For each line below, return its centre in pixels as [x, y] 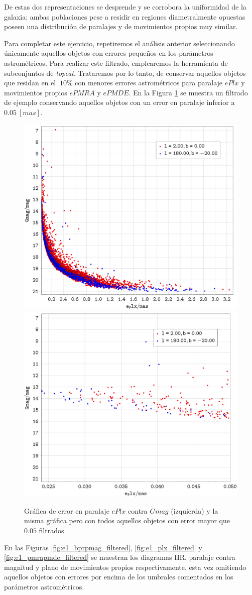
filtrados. [52, 530]
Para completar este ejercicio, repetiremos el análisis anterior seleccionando [119, 43]
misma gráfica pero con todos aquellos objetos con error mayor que [127, 520]
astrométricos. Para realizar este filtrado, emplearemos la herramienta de [116, 63]
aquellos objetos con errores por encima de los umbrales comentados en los [119, 577]
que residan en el [30, 83]
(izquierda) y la [195, 510]
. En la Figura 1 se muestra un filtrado [188, 92]
